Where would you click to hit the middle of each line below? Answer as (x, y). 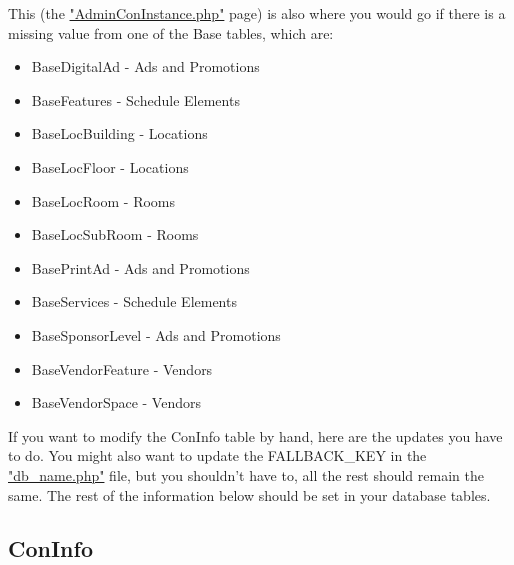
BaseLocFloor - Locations (110, 166)
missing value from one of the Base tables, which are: (171, 32)
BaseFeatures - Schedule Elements (135, 99)
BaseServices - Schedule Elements (134, 301)
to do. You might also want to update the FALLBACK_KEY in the (217, 455)
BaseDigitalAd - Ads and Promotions (145, 66)
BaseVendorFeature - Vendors (122, 368)
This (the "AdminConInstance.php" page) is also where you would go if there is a (257, 13)
